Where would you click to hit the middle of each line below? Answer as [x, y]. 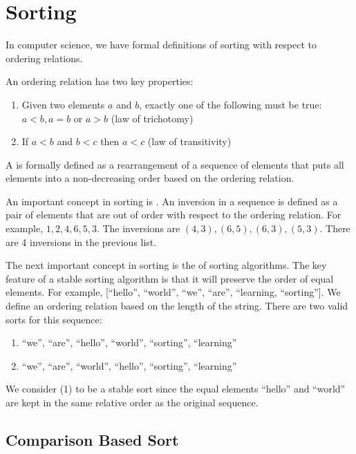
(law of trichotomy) [152, 118]
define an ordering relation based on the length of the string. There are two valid [177, 306]
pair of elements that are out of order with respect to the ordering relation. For [174, 215]
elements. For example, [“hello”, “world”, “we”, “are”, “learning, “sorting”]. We [173, 292]
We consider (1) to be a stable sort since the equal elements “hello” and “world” [176, 389]
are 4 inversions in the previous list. [81, 242]
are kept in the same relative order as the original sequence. [132, 402]
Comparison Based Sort [92, 439]
